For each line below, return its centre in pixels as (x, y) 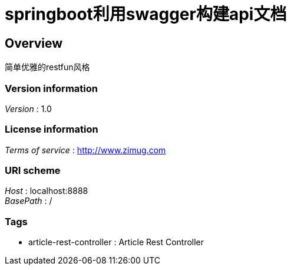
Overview (34, 43)
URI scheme (33, 171)
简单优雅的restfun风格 (47, 67)
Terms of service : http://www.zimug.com (85, 150)
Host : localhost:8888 (47, 191)
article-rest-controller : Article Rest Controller (116, 242)
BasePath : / (29, 201)
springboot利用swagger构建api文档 (146, 14)
